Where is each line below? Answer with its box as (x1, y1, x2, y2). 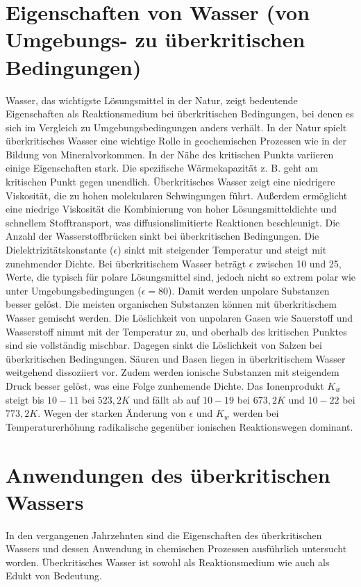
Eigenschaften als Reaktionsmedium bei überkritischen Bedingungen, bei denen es (6, 106, 354, 121)
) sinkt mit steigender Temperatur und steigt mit (117, 242, 327, 257)
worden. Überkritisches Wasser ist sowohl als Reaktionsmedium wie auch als (6, 554, 330, 569)
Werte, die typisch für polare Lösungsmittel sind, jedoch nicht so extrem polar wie (6, 270, 355, 284)
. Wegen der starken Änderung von (37, 406, 186, 420)
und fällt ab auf (133, 392, 200, 406)
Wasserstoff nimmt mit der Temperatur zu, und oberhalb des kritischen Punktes (6, 324, 347, 338)
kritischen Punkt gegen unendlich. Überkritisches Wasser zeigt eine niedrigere (6, 174, 335, 189)
